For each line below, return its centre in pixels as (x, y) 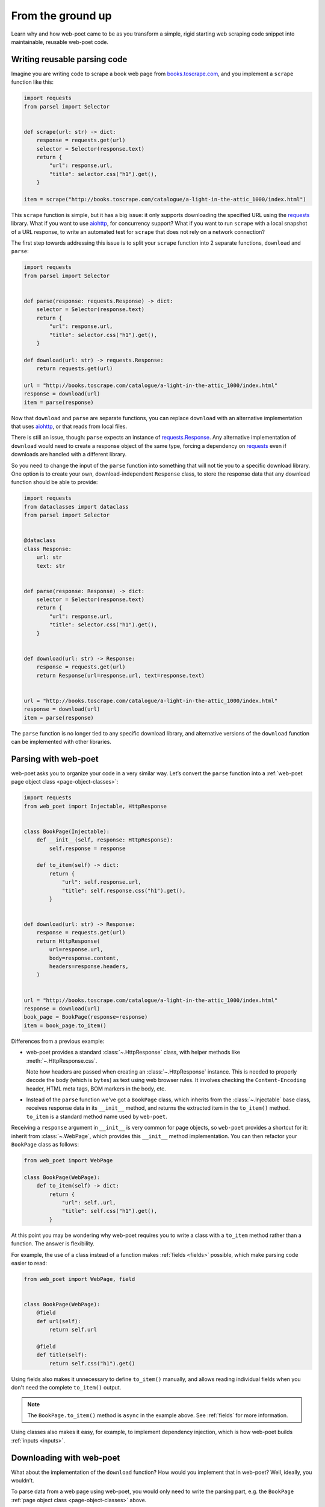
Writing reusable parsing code (69, 59)
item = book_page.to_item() (65, 1025)
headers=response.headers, (89, 967)
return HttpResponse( (68, 941)
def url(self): (59, 1321)
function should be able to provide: (54, 482)
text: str (51, 566)
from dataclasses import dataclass (76, 507)
